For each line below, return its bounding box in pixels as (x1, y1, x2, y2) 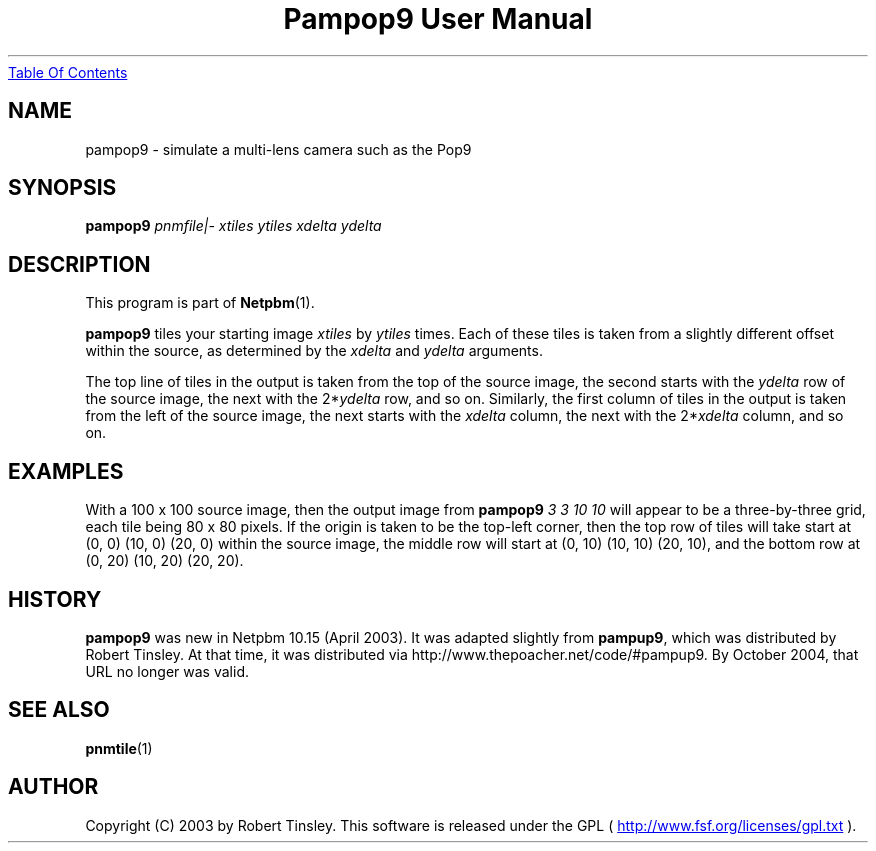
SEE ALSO (8, 697, 110, 723)
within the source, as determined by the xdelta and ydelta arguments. (85, 342, 543, 360)
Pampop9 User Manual (283, 2, 593, 36)
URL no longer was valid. (85, 662, 249, 680)
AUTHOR (8, 774, 99, 800)
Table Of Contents (8, 63, 128, 81)
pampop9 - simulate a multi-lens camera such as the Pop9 (85, 140, 472, 158)
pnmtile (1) (85, 739, 153, 757)
